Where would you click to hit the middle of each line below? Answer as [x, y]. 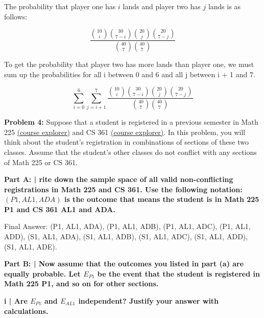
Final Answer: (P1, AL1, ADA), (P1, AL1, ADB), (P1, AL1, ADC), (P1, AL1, [127, 226]
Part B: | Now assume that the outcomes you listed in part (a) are [124, 264]
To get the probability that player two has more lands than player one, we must [129, 64]
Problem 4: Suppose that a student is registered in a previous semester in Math [131, 122]
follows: [16, 16]
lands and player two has [162, 6]
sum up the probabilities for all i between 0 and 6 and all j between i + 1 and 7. [130, 74]
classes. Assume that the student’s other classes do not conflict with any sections [130, 152]
